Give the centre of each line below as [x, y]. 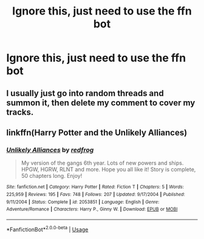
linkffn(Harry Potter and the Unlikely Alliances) [97, 132]
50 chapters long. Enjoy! [52, 176]
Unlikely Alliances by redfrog [50, 149]
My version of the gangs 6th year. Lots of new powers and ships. [102, 163]
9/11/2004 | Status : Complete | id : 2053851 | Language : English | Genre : [83, 202]
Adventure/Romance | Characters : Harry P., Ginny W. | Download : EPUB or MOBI [92, 209]
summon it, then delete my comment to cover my [101, 103]
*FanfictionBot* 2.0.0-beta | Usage [47, 229]
